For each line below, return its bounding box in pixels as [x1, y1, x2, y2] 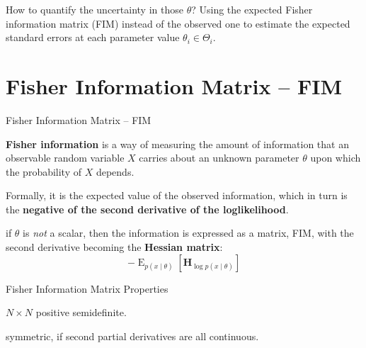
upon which [310, 150, 361, 165]
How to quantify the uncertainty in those [6, 2, 183, 16]
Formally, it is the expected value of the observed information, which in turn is [6, 188, 348, 203]
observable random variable [6, 150, 125, 165]
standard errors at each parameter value [6, 30, 180, 45]
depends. [96, 164, 135, 179]
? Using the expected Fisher [191, 2, 313, 16]
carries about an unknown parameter [139, 150, 299, 165]
